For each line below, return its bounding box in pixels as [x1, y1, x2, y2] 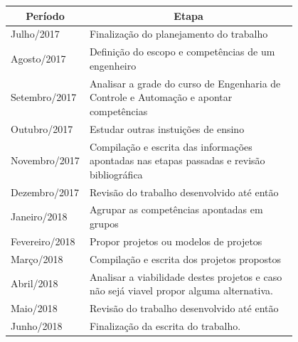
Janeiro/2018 [11, 209, 68, 224]
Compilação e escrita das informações [89, 139, 252, 154]
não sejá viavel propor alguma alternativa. [89, 283, 273, 298]
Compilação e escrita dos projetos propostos [89, 251, 282, 266]
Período [26, 8, 65, 23]
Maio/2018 [11, 300, 58, 315]
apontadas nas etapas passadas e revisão [89, 153, 265, 168]
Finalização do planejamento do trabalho [89, 26, 268, 41]
